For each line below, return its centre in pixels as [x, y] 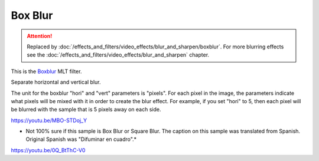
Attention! [40, 36]
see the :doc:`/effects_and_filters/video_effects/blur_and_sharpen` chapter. [118, 55]
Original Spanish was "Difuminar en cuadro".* [81, 139]
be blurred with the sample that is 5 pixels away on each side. [86, 110]
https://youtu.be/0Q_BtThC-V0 [48, 150]
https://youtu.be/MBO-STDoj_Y [49, 120]
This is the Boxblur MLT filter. [46, 71]
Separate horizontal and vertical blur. [56, 82]
